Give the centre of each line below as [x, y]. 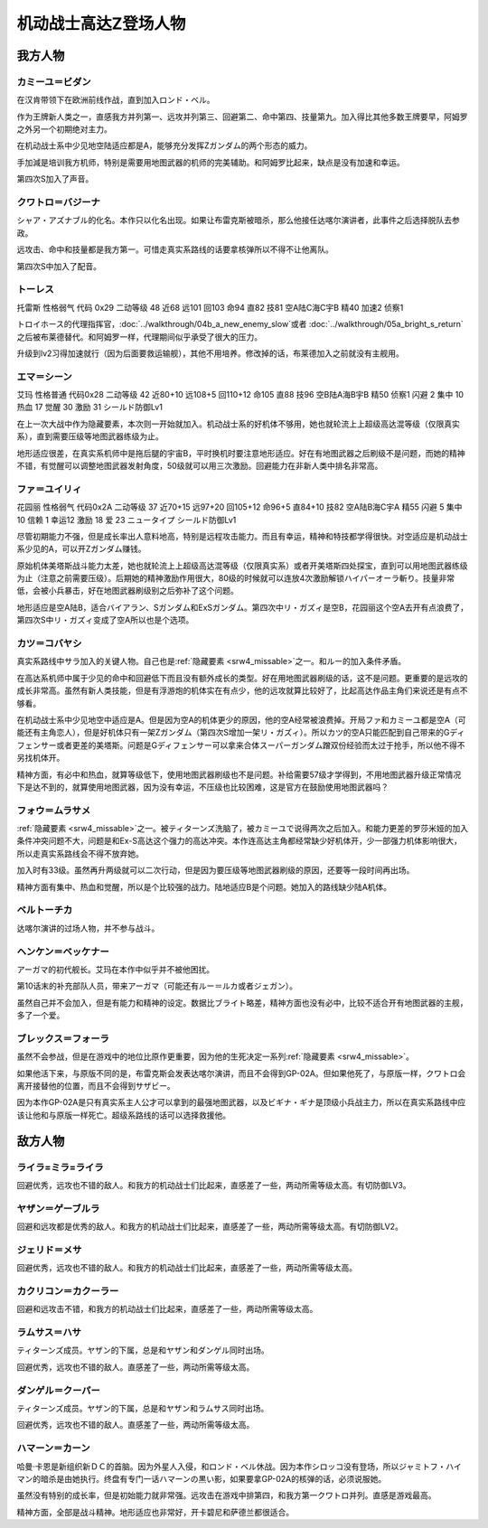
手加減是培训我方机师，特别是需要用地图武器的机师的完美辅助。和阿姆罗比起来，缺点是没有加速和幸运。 [211, 162]
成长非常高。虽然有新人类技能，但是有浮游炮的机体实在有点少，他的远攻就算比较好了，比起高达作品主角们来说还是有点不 [242, 690]
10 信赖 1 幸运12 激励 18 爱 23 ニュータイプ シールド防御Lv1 [127, 520]
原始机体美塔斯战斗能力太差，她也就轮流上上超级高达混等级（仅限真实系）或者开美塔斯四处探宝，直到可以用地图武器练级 [242, 566]
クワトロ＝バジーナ [59, 202]
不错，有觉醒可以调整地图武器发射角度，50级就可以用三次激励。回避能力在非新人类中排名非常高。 [200, 465]
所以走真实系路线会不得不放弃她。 [80, 853]
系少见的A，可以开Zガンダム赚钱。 [81, 549]
